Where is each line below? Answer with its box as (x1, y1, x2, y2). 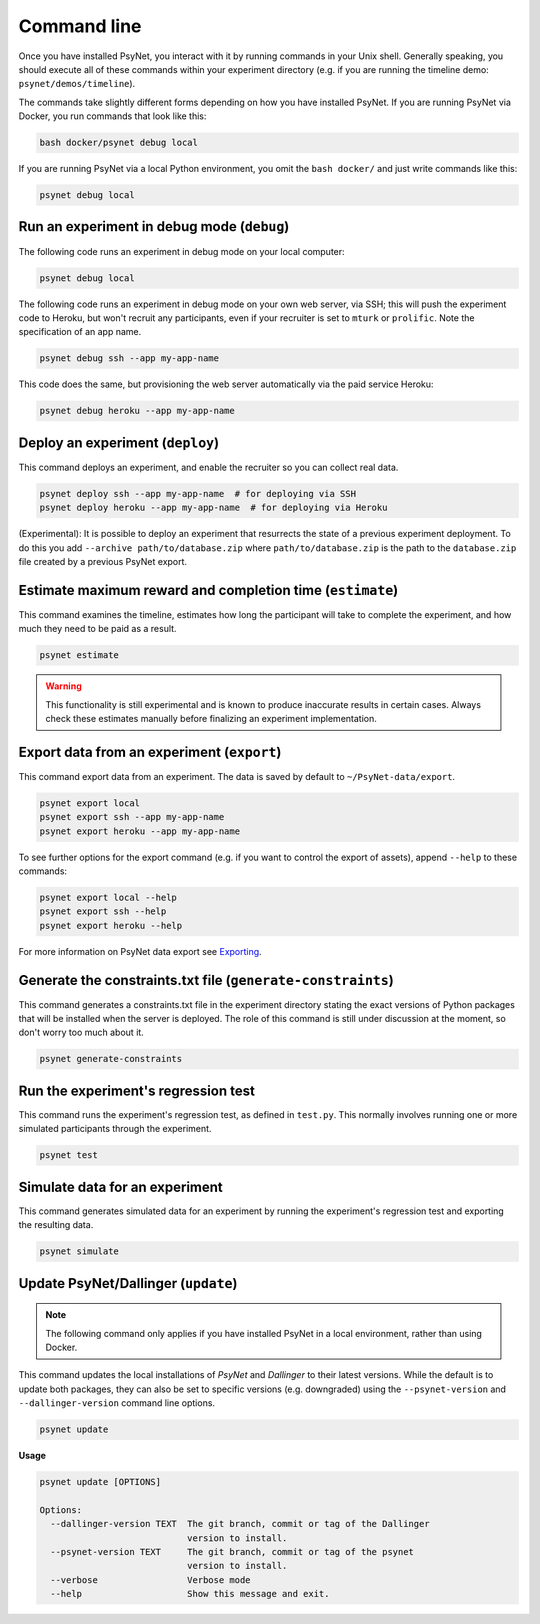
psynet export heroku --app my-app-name (39, 825, 240, 837)
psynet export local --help (39, 891, 177, 903)
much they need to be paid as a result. (18, 623, 177, 635)
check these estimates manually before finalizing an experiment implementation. (45, 712, 377, 724)
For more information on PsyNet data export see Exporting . (18, 945, 262, 957)
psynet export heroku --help (39, 920, 183, 931)
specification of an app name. (18, 326, 142, 338)
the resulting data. (18, 1219, 94, 1231)
